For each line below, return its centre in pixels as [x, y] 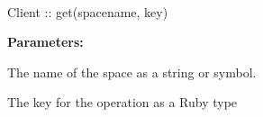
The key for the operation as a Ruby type [122, 102]
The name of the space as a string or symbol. [132, 72]
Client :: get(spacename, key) [88, 11]
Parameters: [45, 42]
